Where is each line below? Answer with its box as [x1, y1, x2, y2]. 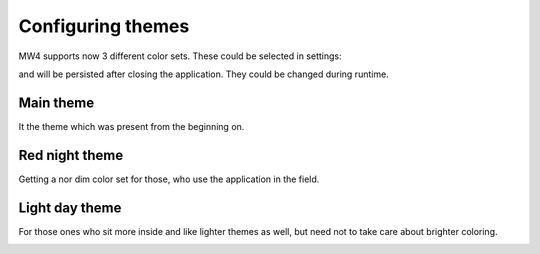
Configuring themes [18, 15, 190, 37]
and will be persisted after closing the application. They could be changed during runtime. [18, 68, 389, 80]
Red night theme [18, 146, 124, 164]
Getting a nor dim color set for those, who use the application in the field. [18, 173, 320, 185]
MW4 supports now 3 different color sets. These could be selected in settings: [18, 50, 342, 62]
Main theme [18, 94, 95, 111]
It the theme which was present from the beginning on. [18, 120, 245, 132]
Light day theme [18, 199, 122, 216]
